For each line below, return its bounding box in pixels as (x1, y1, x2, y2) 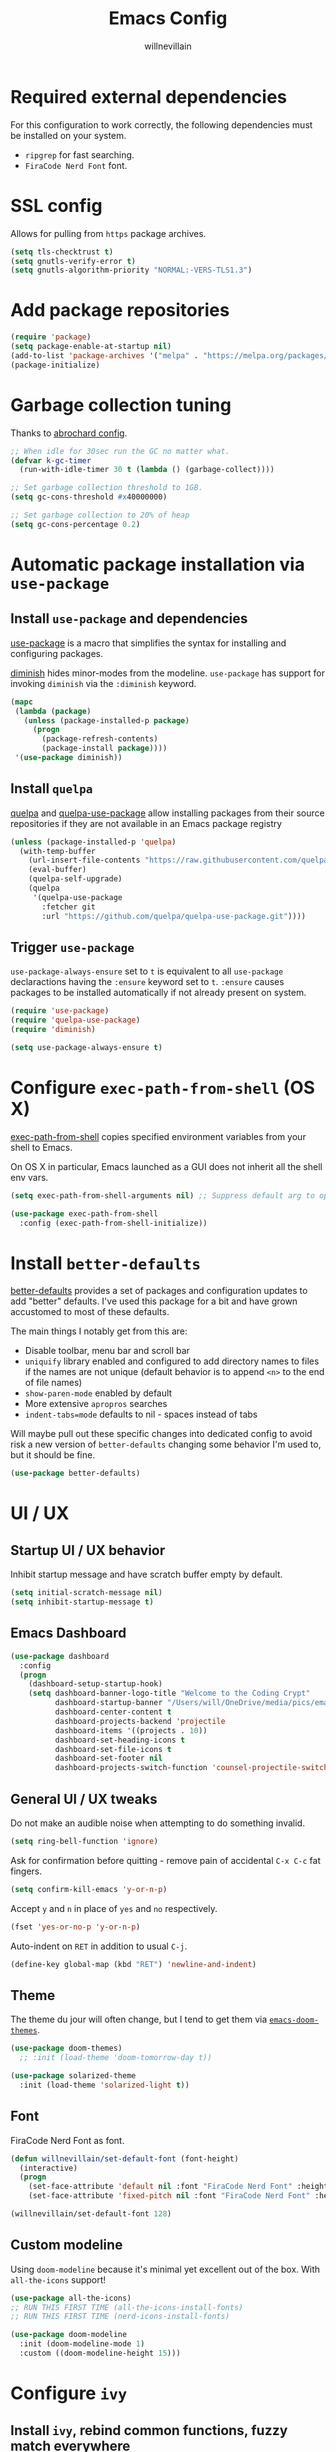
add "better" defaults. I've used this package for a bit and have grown (10, 1295, 298, 1307)
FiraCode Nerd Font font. (24, 159, 128, 171)
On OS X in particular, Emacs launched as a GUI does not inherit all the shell (10, 1160, 323, 1172)
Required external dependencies (10, 85, 288, 108)
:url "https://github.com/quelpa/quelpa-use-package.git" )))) (41, 911, 307, 921)
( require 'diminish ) (10, 1025, 97, 1035)
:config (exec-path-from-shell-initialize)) (19, 1218, 208, 1228)
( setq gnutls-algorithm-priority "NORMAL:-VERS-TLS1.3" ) (10, 265, 253, 276)
